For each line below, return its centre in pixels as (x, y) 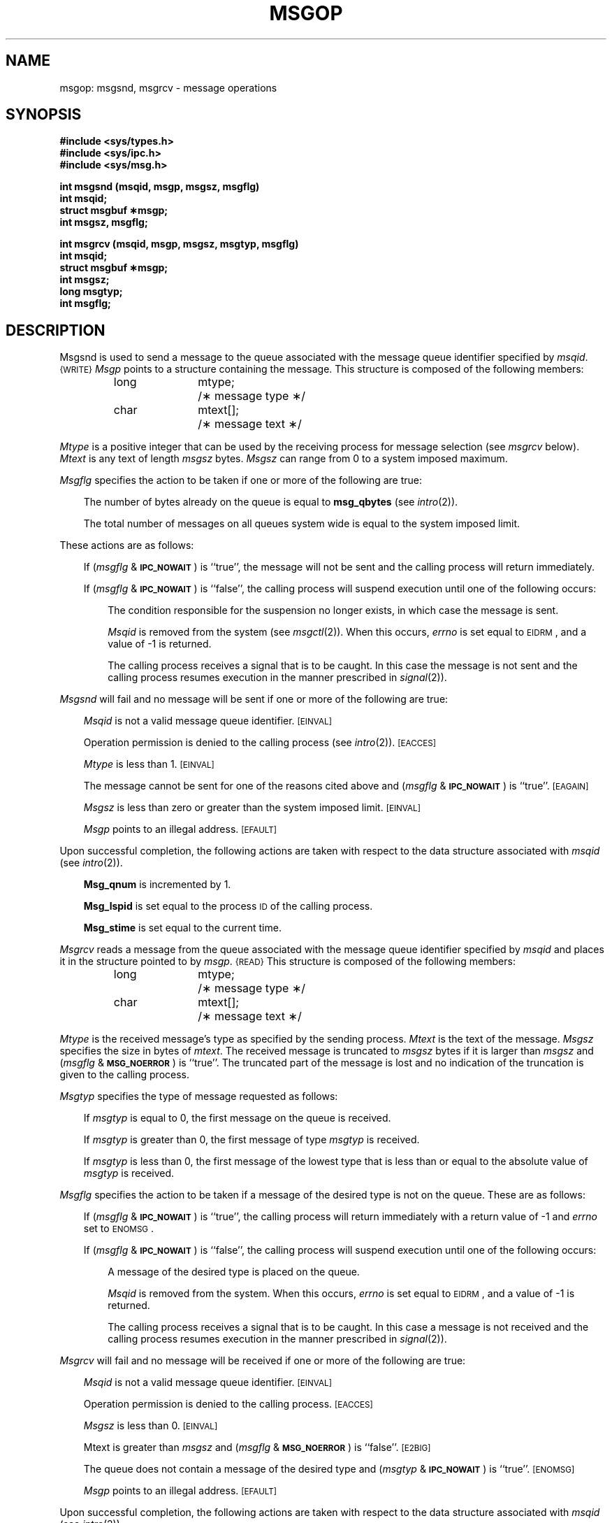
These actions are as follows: (127, 545)
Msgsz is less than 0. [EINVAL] (151, 1426)
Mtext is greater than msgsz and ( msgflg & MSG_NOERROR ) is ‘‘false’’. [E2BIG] (257, 1447)
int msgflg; (85, 303)
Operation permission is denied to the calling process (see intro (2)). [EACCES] (260, 743)
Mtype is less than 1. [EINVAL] (149, 764)
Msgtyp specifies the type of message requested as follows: (199, 1096)
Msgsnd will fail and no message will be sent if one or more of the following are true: (254, 699)
